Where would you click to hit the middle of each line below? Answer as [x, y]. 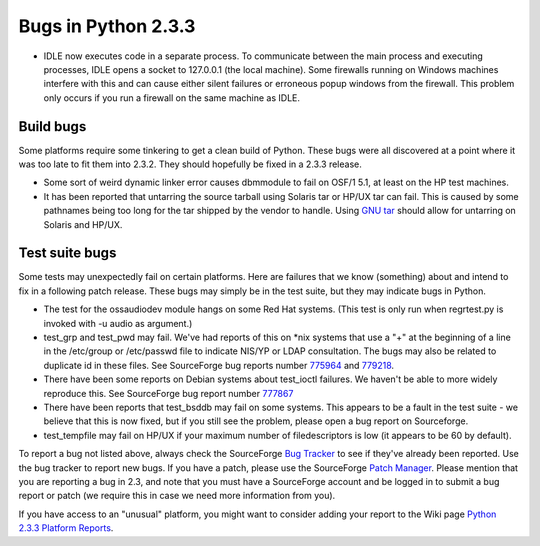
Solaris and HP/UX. [83, 224]
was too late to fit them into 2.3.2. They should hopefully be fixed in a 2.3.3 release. [190, 164]
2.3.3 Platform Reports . [66, 528]
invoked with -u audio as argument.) [118, 323]
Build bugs [52, 126]
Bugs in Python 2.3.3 [107, 26]
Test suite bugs [67, 253]
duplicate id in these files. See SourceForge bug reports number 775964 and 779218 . [219, 365]
